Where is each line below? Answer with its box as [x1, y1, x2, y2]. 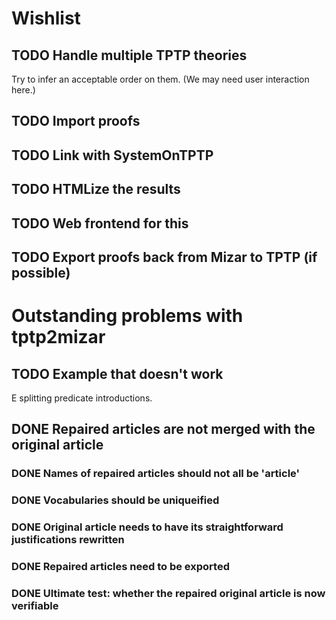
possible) [11, 264, 71, 281]
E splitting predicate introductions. [11, 392, 153, 404]
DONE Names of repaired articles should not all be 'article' [11, 467, 301, 481]
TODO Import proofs [11, 113, 141, 130]
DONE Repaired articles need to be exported [11, 560, 230, 574]
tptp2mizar [11, 326, 106, 349]
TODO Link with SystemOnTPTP [11, 147, 214, 164]
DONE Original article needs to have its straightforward [11, 520, 284, 534]
